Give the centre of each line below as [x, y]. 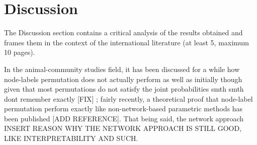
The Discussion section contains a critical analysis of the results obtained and [123, 32]
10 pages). [20, 52]
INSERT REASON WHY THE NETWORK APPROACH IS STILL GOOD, [123, 128]
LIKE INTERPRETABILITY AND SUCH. [71, 138]
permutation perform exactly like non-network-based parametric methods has [123, 108]
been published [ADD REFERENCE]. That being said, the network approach [124, 118]
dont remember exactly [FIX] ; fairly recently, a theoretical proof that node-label [128, 98]
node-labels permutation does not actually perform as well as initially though [123, 79]
